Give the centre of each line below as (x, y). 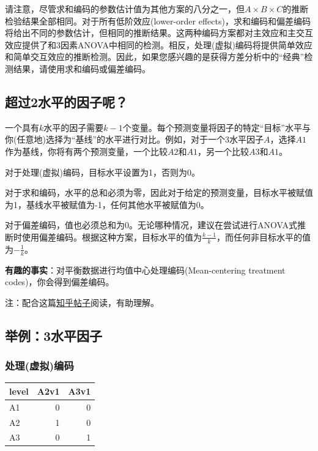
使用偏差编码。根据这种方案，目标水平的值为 (112, 237)
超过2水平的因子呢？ (67, 101)
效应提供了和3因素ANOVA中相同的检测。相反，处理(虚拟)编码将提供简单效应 (159, 44)
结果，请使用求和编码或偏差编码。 (82, 68)
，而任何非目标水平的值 (264, 237)
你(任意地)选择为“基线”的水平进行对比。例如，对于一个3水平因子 (135, 139)
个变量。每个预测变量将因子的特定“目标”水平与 (216, 127)
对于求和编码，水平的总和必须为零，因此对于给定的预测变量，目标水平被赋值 (159, 192)
